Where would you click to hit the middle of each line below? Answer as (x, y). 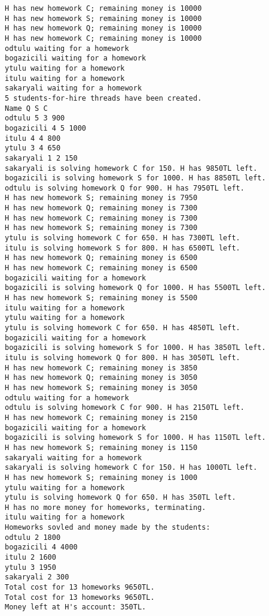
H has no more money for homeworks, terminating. (106, 507)
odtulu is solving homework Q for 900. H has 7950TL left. (125, 188)
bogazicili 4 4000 (41, 547)
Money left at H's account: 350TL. (76, 607)
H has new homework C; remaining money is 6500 (101, 268)
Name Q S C (26, 108)
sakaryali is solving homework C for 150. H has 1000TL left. (131, 468)
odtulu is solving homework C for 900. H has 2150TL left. (125, 408)
